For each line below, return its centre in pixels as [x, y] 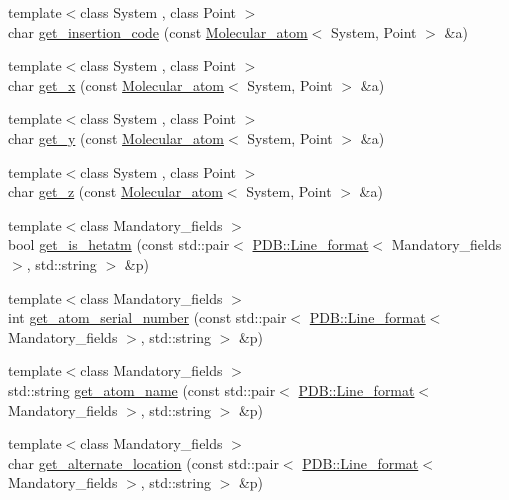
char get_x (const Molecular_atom [116, 84]
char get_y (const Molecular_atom [116, 137]
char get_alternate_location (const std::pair [143, 462]
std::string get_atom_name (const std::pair [142, 389]
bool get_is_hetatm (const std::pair [119, 244]
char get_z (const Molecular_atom [115, 191]
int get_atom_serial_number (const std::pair [147, 317]
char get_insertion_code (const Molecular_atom [158, 31]
